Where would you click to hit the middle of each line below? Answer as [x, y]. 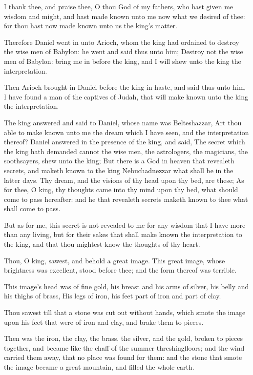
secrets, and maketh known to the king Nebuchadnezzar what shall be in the [119, 170]
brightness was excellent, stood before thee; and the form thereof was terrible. [120, 270]
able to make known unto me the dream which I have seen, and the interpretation [126, 132]
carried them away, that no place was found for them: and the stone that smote [123, 357]
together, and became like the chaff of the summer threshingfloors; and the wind [124, 347]
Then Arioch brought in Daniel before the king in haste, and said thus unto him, [125, 87]
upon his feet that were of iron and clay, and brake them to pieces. [104, 322]
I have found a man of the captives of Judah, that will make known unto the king [126, 96]
